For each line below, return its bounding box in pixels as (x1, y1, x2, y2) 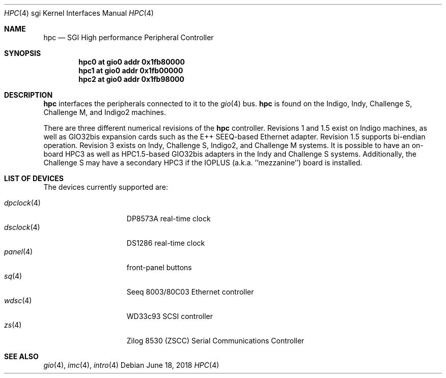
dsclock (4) (4, 223, 40, 231)
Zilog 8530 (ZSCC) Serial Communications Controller (126, 336, 304, 345)
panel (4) (4, 247, 33, 256)
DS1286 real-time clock (126, 239, 205, 247)
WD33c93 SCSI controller (126, 312, 213, 321)
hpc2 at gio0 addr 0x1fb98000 (78, 75, 184, 83)
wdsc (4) (4, 296, 32, 305)
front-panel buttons (126, 263, 192, 272)
